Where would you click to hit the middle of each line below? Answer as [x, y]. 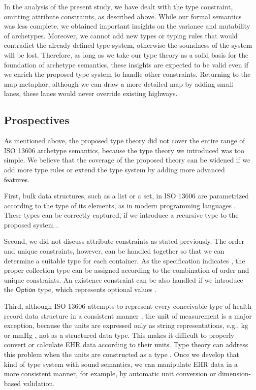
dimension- [235, 374]
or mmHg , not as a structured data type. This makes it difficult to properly [119, 335]
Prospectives [37, 120]
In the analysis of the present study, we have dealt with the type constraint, [118, 6]
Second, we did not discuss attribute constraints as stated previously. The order [124, 241]
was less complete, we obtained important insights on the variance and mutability [127, 26]
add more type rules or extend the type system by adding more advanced [114, 169]
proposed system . [31, 224]
